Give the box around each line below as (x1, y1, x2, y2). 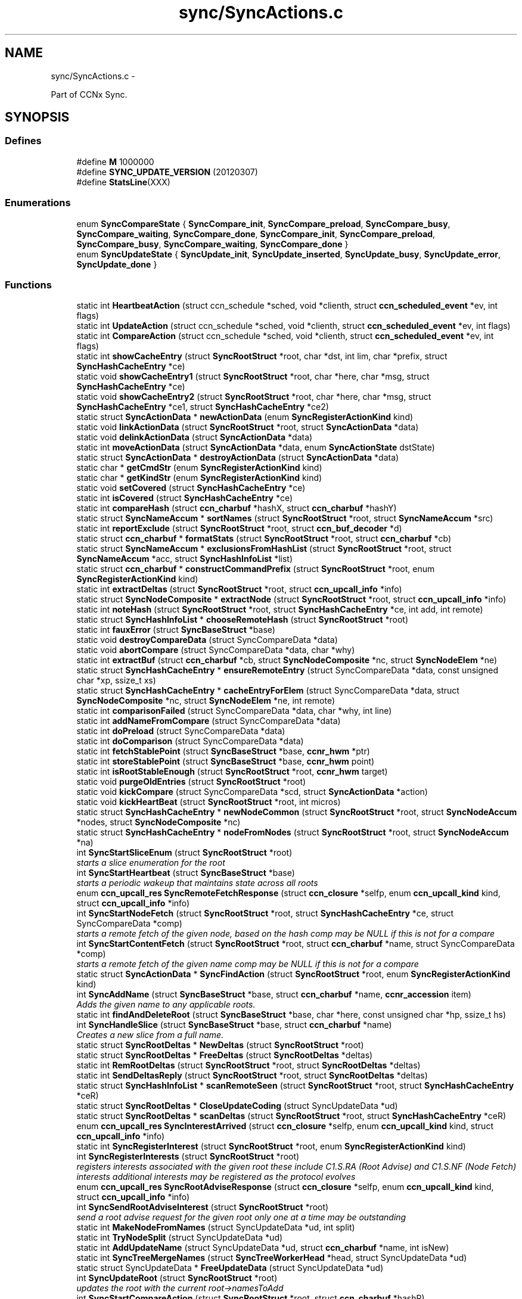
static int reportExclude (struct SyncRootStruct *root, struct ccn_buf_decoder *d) (76, 523, 402, 534)
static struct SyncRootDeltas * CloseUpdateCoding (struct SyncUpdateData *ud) (76, 1101, 398, 1111)
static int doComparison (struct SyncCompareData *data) (76, 736, 304, 747)
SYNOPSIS (5, 110, 70, 125)
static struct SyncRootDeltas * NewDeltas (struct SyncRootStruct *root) (76, 1040, 364, 1051)
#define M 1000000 (76, 156, 154, 167)
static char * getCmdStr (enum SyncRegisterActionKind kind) (76, 462, 322, 473)
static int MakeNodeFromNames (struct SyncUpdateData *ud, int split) (76, 1222, 355, 1233)
